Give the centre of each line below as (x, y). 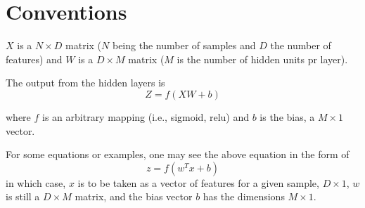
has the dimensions (244, 196)
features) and (34, 59)
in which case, (36, 182)
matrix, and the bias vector (134, 196)
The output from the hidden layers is (85, 83)
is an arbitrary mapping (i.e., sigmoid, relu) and (146, 116)
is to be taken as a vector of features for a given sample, (198, 182)
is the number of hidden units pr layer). (262, 59)
